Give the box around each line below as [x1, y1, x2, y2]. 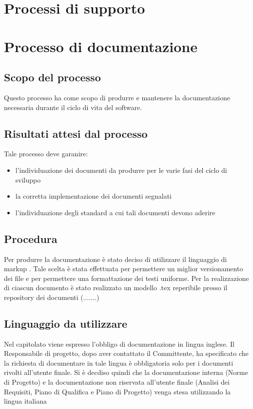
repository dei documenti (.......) [4, 292, 99, 302]
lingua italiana [4, 396, 47, 406]
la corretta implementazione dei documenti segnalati [15, 191, 172, 201]
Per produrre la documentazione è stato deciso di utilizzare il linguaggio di [4, 254, 227, 264]
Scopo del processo [4, 70, 101, 85]
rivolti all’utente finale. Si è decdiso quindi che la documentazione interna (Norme [4, 367, 248, 377]
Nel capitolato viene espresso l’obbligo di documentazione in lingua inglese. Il [4, 338, 234, 349]
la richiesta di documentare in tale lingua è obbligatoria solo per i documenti [4, 357, 234, 368]
